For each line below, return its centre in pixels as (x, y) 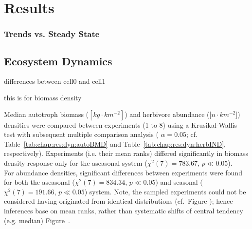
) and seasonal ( (179, 182)
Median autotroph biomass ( (46, 114)
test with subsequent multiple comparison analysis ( (81, 134)
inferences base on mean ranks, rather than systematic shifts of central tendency (124, 210)
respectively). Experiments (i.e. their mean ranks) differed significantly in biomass (126, 153)
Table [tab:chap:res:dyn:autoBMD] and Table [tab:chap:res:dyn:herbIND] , (115, 143)
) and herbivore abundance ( (167, 114)
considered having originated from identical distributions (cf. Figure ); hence (118, 201)
